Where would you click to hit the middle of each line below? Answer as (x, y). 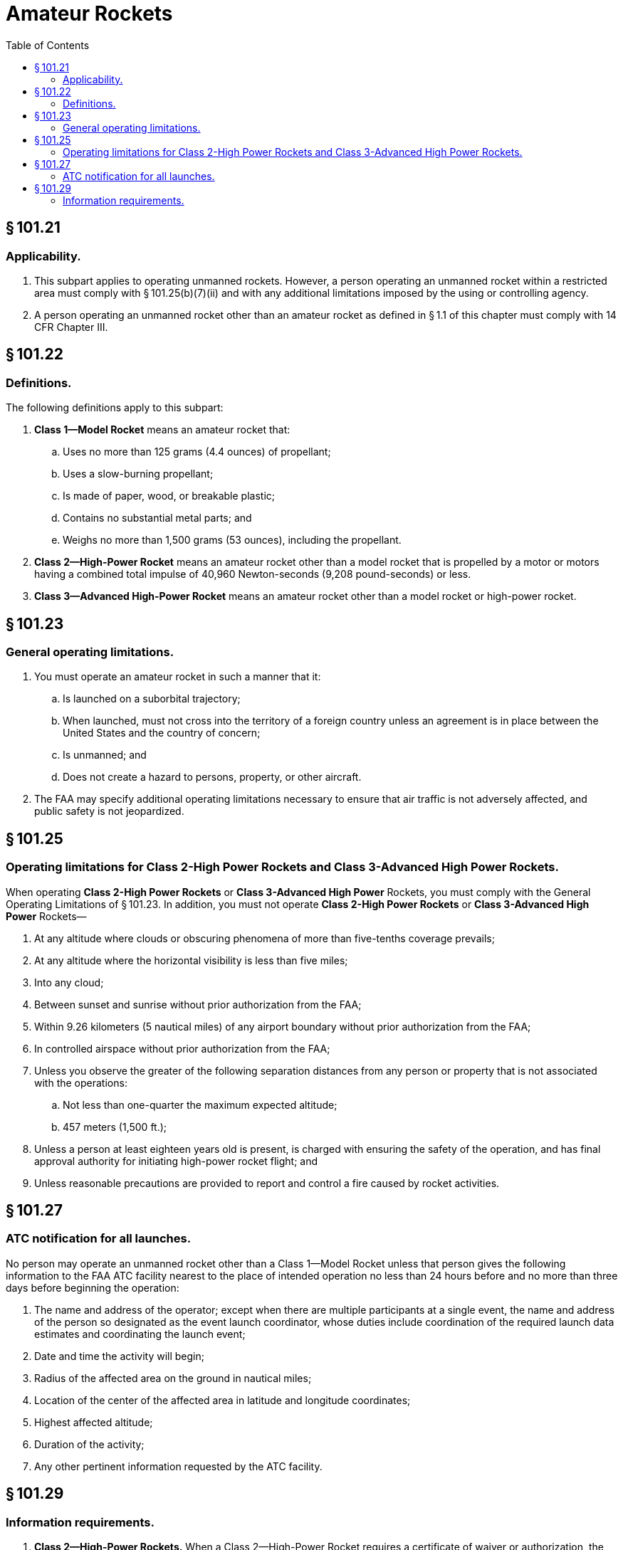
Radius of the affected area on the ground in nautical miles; (173, 1378)
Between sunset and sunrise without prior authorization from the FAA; (198, 1004)
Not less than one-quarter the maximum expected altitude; (200, 1104)
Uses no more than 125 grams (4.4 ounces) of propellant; (197, 452)
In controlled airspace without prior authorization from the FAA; (182, 1048)
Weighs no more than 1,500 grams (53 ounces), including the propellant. (232, 540)
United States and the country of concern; (162, 733)
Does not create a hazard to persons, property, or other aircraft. (212, 777)
